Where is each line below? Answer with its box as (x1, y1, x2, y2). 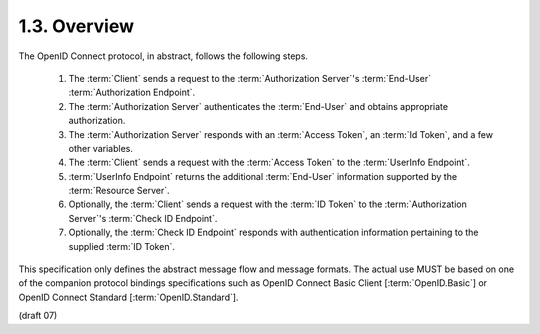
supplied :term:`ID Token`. (68, 240, 175, 252)
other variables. (68, 142, 134, 154)
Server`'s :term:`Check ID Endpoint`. (68, 212, 218, 224)
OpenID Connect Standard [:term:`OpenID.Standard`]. (18, 291, 239, 303)
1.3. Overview (18, 15, 135, 37)
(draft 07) (18, 310, 58, 322)
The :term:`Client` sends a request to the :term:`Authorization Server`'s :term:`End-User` (68, 72, 432, 84)
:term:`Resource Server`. (68, 185, 170, 197)
